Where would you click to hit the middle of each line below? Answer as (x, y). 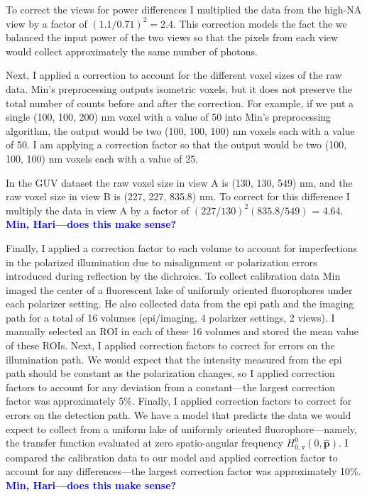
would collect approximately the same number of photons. (132, 51)
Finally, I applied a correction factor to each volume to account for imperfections (182, 247)
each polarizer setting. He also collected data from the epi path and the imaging (180, 304)
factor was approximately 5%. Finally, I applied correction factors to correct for (179, 401)
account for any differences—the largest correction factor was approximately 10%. (183, 471)
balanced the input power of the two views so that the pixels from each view (172, 37)
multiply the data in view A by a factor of (98, 210)
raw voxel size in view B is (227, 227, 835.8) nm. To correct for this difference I (178, 196)
